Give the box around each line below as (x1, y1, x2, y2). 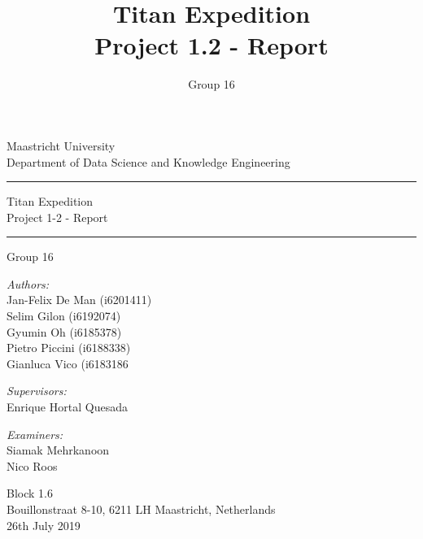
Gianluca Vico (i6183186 (7, 354, 129, 372)
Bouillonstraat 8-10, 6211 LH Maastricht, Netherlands (7, 501, 276, 517)
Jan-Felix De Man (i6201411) (7, 291, 152, 308)
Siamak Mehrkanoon (7, 441, 110, 459)
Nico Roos (7, 457, 58, 474)
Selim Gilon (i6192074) (7, 307, 121, 324)
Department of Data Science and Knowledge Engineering (7, 153, 290, 170)
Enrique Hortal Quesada (7, 398, 128, 415)
